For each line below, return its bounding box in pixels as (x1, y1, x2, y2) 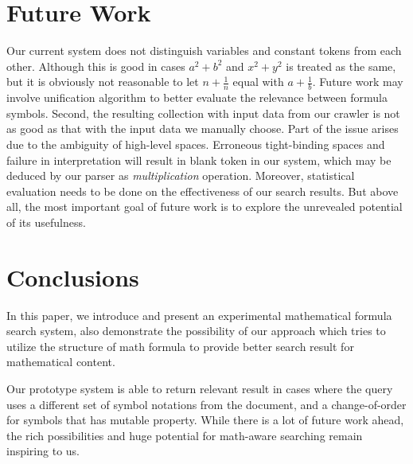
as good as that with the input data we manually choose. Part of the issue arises (6, 120, 399, 137)
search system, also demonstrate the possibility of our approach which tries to (6, 322, 386, 339)
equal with (232, 73, 284, 90)
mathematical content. (6, 353, 115, 370)
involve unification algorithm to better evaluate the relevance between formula (6, 89, 388, 106)
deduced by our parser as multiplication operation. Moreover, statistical (6, 167, 355, 184)
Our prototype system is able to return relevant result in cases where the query (6, 380, 393, 396)
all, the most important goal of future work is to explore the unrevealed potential (6, 198, 403, 215)
